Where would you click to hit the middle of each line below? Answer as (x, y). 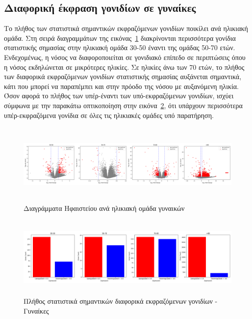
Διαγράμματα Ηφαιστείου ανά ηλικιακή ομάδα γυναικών (104, 208)
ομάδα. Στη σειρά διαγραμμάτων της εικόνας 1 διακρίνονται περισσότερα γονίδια (120, 38)
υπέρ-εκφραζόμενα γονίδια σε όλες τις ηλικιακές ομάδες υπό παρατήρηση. (109, 115)
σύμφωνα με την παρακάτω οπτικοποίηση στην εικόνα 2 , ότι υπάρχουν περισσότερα (123, 105)
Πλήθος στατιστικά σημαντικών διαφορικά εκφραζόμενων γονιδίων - (121, 301)
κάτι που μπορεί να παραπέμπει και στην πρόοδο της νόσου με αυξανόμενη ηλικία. (122, 86)
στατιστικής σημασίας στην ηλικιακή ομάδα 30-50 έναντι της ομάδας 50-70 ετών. (120, 47)
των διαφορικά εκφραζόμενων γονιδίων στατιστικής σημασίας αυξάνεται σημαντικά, (123, 76)
